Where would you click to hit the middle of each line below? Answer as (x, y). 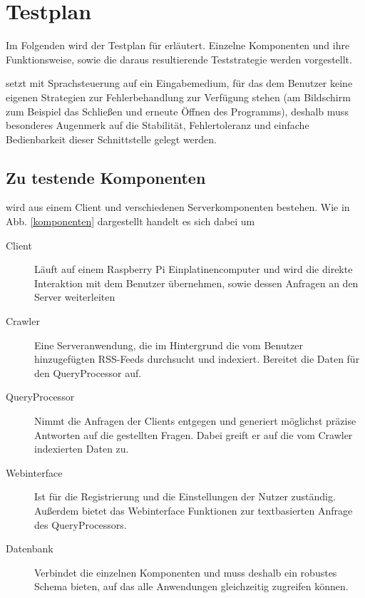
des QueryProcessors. (81, 524)
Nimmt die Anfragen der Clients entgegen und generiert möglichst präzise (195, 421)
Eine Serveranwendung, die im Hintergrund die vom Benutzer (169, 345)
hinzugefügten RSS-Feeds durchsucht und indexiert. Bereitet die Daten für (197, 359)
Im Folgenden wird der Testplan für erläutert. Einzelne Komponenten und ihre (178, 45)
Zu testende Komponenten (106, 177)
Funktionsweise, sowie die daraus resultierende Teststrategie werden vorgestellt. (179, 59)
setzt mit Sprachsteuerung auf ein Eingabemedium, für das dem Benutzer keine (179, 83)
